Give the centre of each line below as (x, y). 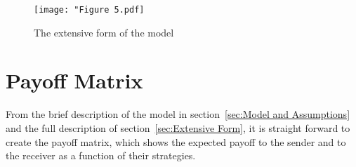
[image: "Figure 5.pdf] (89, 10)
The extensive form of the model (104, 32)
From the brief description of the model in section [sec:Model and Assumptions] (178, 114)
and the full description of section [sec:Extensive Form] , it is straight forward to (178, 127)
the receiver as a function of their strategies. (101, 155)
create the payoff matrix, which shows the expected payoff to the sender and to (176, 141)
